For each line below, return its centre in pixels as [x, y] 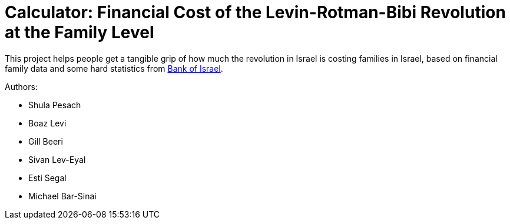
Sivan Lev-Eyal [57, 159]
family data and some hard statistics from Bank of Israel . [114, 68]
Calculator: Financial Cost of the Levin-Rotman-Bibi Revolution [255, 12]
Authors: [21, 86]
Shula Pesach [55, 105]
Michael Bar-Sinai [62, 196]
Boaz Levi [47, 123]
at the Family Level [80, 32]
